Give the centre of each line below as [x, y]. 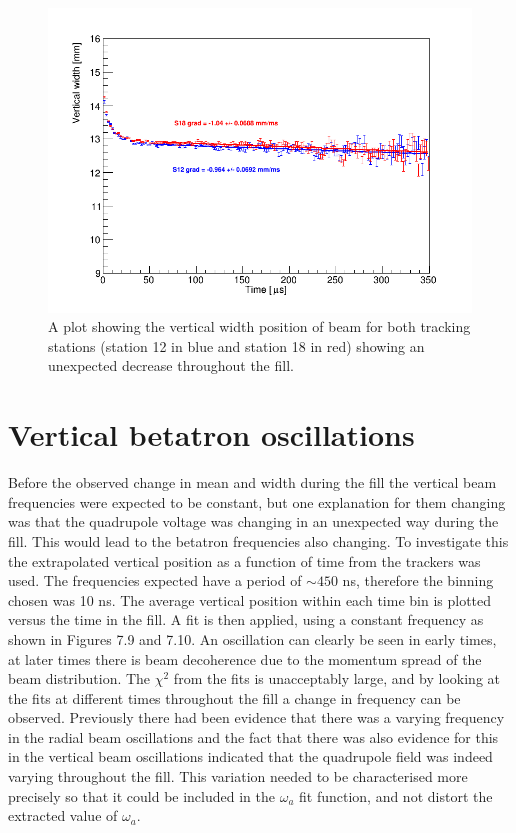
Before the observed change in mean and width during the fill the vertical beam [252, 482]
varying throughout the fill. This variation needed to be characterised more [238, 776]
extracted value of [63, 815]
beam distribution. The [79, 678]
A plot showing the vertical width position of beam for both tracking [259, 326]
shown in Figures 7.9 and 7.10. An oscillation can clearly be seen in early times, [252, 638]
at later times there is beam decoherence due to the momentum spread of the [245, 658]
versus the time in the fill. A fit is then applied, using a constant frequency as [246, 619]
